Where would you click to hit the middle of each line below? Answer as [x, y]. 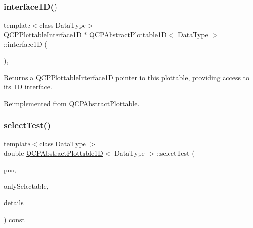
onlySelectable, [26, 186]
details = [18, 202]
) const [14, 219]
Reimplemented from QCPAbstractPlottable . [72, 103]
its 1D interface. [28, 87]
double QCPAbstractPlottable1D [54, 153]
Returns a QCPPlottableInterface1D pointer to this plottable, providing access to [127, 77]
